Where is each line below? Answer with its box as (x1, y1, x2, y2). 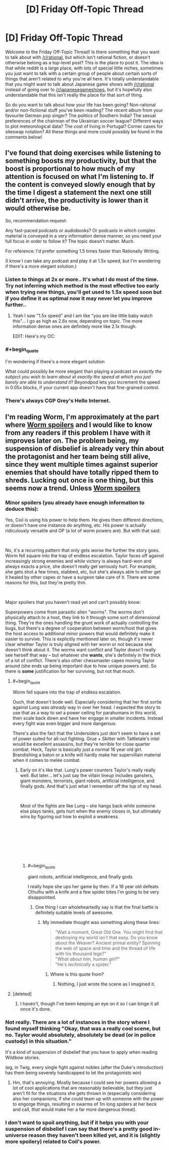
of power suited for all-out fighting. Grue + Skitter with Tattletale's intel (12, 736, 160, 742)
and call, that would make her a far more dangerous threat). (12, 1106, 137, 1113)
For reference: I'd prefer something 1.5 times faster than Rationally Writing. (5, 248, 160, 254)
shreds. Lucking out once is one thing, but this (5, 476, 154, 484)
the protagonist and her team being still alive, (5, 452, 150, 461)
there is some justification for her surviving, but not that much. (5, 668, 135, 674)
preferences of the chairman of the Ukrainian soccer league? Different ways (5, 118, 163, 124)
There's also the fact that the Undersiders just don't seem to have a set (12, 731, 160, 737)
